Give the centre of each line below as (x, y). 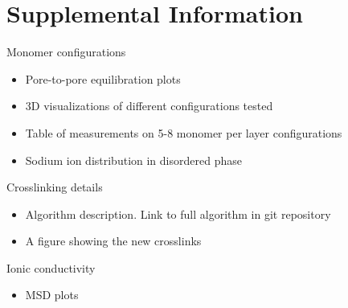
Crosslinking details (55, 187)
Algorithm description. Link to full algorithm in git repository (178, 214)
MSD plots (52, 295)
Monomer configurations (66, 52)
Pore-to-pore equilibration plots (103, 78)
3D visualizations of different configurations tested (149, 106)
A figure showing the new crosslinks (113, 241)
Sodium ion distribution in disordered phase (133, 160)
